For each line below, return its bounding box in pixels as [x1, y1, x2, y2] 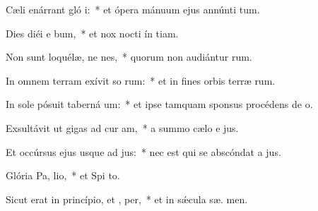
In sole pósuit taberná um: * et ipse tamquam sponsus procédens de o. [6, 97, 313, 111]
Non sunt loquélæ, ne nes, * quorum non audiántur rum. [6, 49, 252, 64]
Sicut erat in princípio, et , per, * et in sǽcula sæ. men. [6, 191, 248, 206]
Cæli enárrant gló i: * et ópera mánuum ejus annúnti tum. [6, 2, 260, 16]
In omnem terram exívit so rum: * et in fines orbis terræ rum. [6, 73, 276, 88]
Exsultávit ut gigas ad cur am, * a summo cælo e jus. [6, 120, 239, 135]
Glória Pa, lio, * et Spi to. [6, 168, 120, 183]
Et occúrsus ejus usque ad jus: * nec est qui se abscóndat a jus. [6, 144, 281, 159]
